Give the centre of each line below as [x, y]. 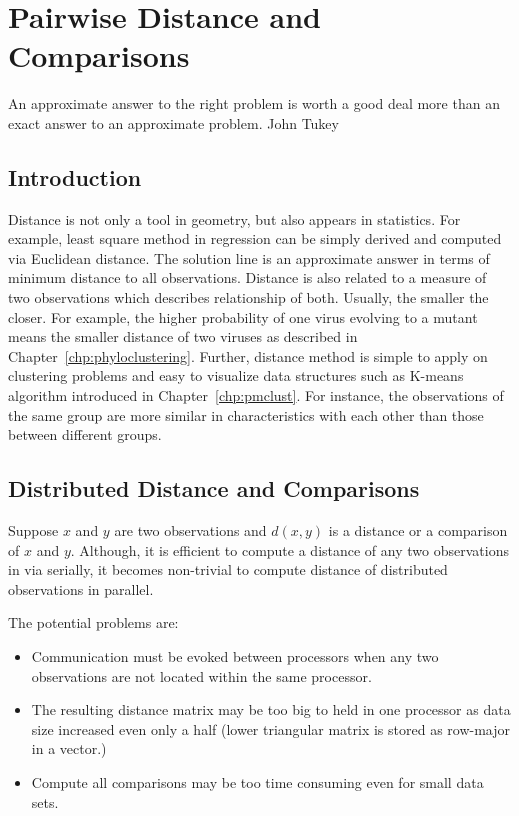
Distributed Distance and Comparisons [214, 488]
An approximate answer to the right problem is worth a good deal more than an [254, 103]
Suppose [33, 530]
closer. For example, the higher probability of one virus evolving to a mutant [243, 316]
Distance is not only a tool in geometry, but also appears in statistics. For [234, 218]
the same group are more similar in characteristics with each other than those [246, 414]
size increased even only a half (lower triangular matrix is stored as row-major [271, 728]
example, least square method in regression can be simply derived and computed [255, 238]
